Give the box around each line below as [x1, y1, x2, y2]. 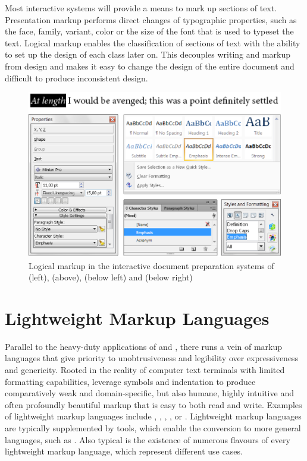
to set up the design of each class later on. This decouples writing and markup [5, 48, 291, 61]
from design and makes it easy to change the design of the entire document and [5, 59, 295, 72]
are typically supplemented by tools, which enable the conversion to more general [5, 422, 301, 434]
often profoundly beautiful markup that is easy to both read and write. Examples [5, 398, 302, 411]
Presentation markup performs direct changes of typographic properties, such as [5, 13, 297, 26]
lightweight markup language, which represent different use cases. [5, 445, 243, 457]
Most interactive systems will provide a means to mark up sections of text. [5, 2, 277, 14]
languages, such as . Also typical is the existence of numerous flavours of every [5, 433, 290, 446]
